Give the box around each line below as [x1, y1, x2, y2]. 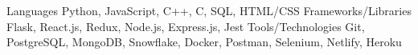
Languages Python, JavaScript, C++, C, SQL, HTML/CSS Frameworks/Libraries [6, 2, 412, 18]
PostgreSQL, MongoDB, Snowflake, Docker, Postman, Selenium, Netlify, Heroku [6, 33, 402, 50]
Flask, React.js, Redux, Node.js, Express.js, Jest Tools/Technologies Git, [6, 18, 365, 34]
